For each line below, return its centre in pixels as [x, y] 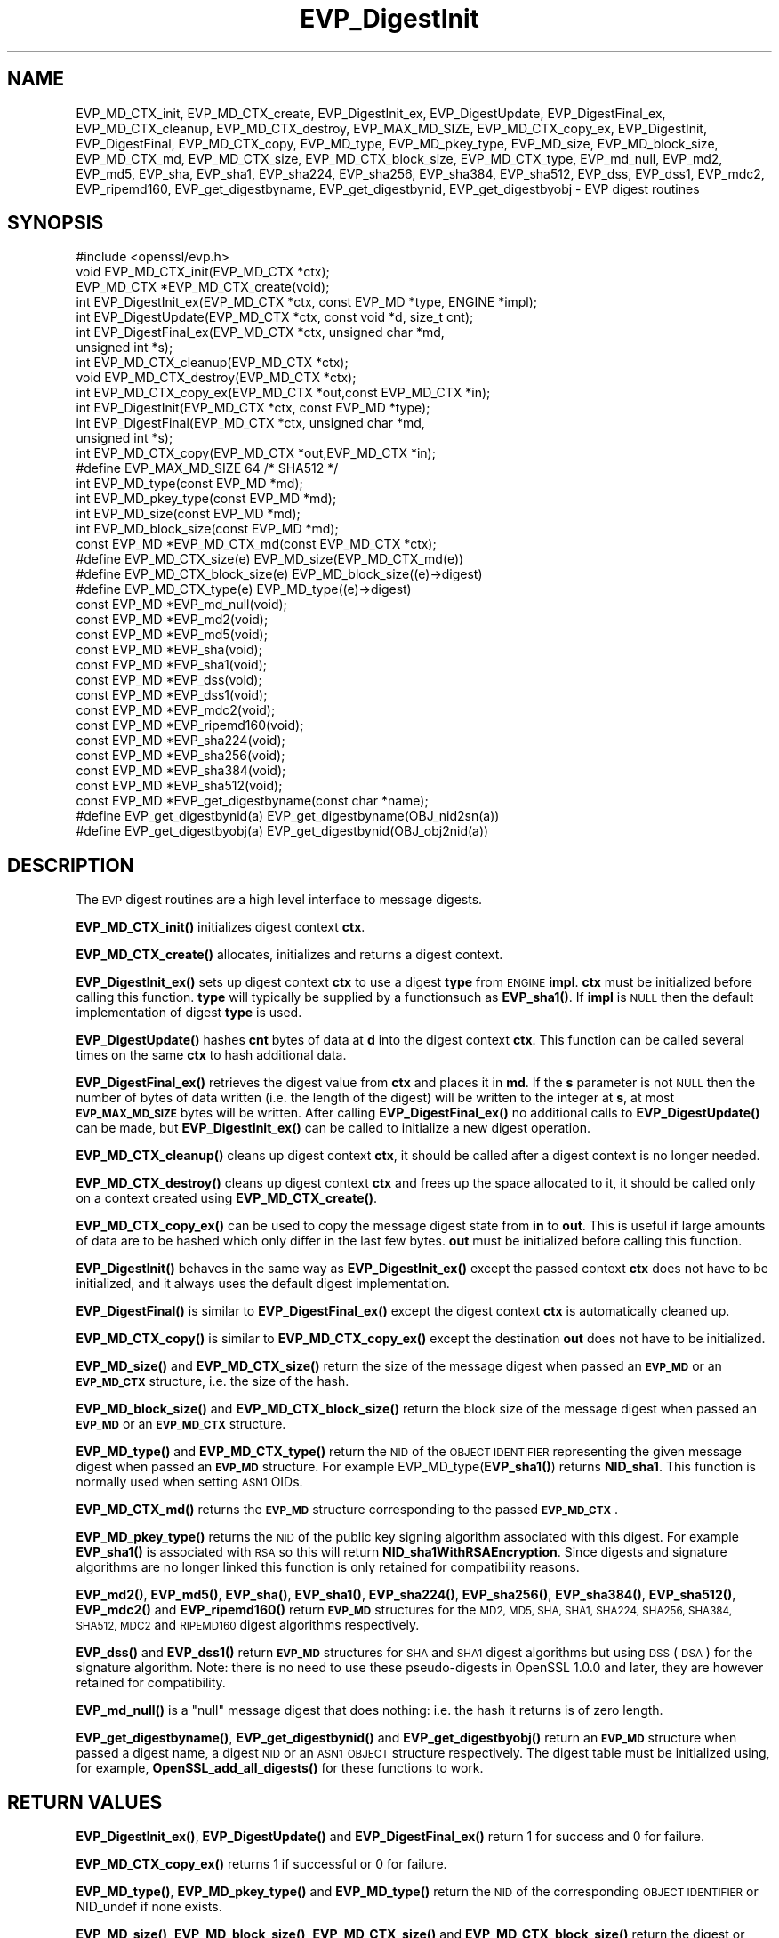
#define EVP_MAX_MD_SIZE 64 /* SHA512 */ [207, 468]
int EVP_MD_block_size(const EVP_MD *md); [207, 529]
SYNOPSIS [56, 223]
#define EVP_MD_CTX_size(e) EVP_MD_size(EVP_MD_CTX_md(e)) [270, 559]
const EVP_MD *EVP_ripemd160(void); [190, 725]
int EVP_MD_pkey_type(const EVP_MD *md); [206, 499]
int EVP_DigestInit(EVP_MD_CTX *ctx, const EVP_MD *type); [253, 408]
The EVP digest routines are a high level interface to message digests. [279, 900]
